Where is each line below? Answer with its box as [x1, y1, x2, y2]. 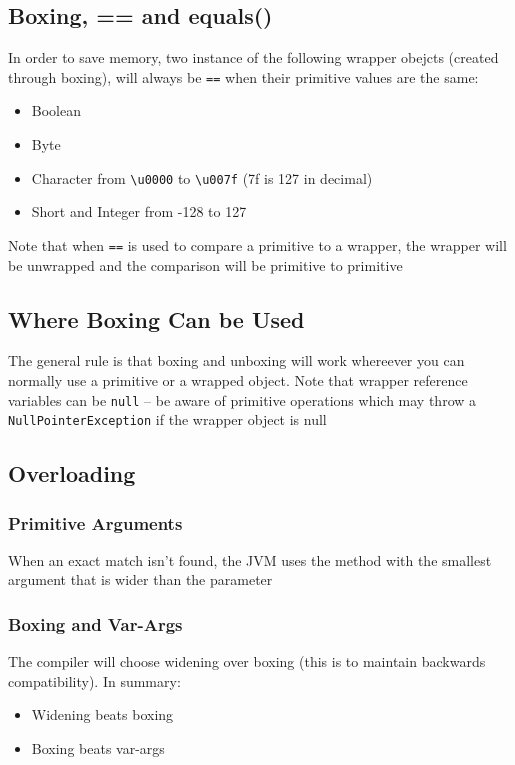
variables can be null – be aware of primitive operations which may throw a [8, 389, 477, 410]
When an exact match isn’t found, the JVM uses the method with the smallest [8, 549, 492, 570]
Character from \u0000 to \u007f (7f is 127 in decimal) [31, 167, 373, 188]
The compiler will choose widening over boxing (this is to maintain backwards [8, 651, 486, 672]
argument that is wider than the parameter [8, 569, 273, 590]
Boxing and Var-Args [8, 611, 183, 636]
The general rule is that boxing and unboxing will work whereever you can [8, 350, 465, 371]
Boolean [31, 100, 81, 121]
